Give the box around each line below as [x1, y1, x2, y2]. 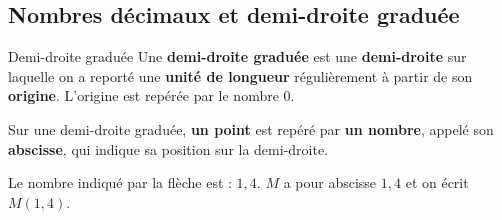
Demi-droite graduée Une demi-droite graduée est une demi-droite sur [8, 46, 467, 67]
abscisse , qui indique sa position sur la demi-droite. [8, 138, 329, 159]
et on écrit [405, 172, 469, 193]
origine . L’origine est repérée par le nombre [8, 85, 279, 106]
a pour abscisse [283, 172, 377, 193]
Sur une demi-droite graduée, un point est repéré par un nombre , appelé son [8, 118, 494, 139]
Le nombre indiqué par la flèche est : [8, 172, 232, 193]
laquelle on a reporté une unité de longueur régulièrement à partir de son [8, 65, 473, 86]
